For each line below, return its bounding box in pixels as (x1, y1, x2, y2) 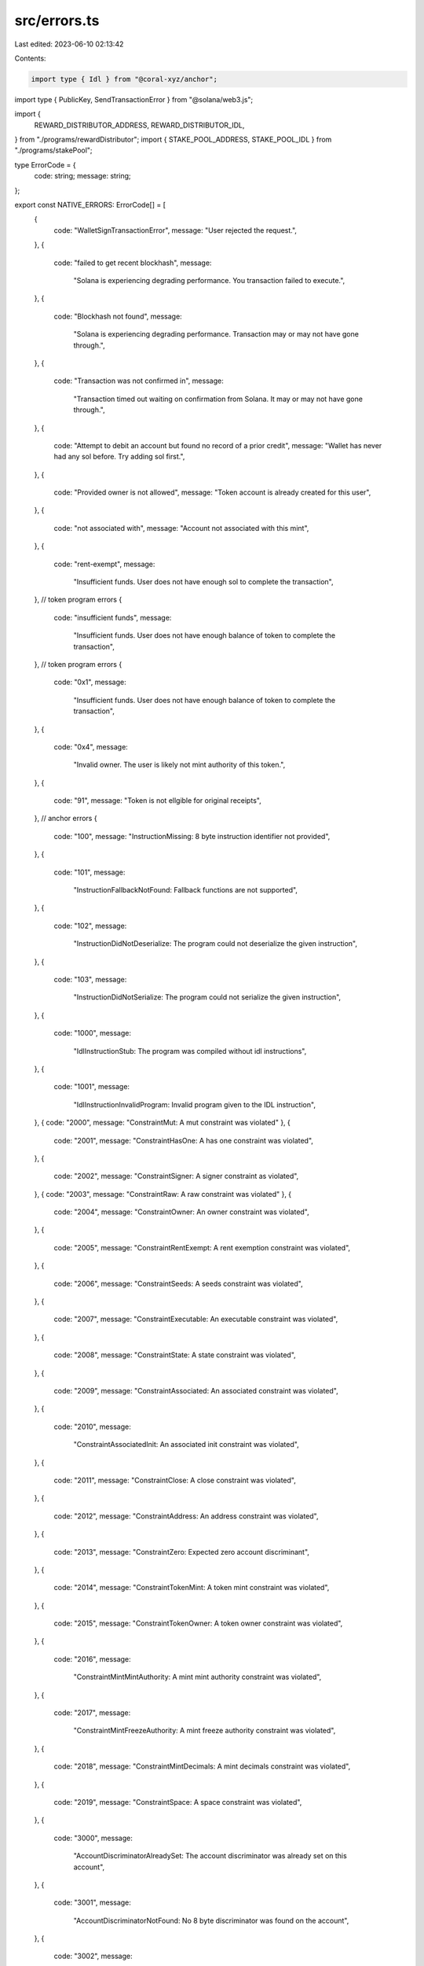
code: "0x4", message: (53, 742, 129, 751)
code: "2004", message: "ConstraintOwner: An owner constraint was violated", (53, 1207, 309, 1217)
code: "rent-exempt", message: (53, 559, 155, 569)
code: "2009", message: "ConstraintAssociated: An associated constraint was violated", (53, 1386, 338, 1395)
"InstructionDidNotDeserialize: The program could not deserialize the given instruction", (73, 939, 357, 948)
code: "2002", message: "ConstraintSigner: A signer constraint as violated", (53, 1172, 299, 1181)
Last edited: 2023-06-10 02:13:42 (14, 39, 124, 49)
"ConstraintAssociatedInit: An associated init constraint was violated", (73, 1440, 299, 1449)
